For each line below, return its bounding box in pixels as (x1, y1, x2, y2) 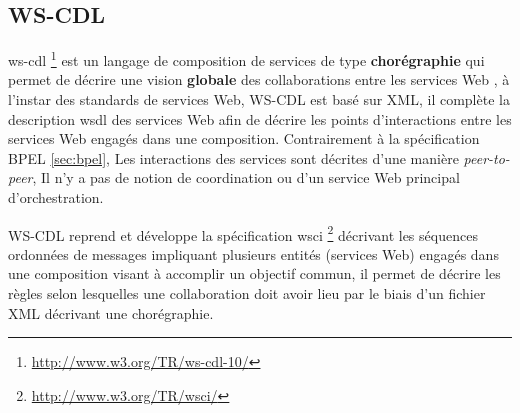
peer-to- (463, 147, 510, 168)
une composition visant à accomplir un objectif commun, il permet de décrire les (8, 263, 501, 284)
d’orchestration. (8, 187, 104, 208)
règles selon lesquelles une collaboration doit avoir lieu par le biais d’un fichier (8, 283, 486, 304)
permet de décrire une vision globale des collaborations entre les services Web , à (8, 69, 510, 90)
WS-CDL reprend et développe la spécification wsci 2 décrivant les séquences (8, 221, 478, 245)
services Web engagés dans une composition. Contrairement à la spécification (8, 128, 480, 149)
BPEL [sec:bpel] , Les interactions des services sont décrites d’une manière (8, 147, 459, 168)
